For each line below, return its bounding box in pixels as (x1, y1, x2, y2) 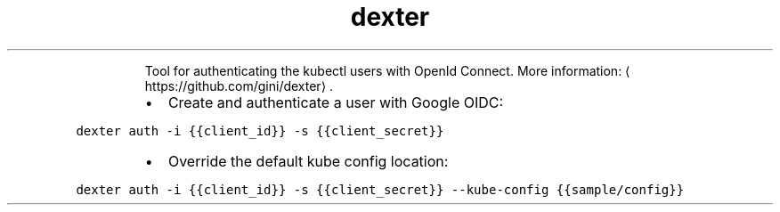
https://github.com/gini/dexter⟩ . (144, 77, 334, 94)
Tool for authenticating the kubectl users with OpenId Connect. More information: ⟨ (144, 62, 630, 78)
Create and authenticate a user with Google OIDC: (167, 93, 504, 111)
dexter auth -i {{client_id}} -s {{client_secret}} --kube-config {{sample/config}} (76, 182, 685, 197)
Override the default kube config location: (167, 151, 449, 170)
